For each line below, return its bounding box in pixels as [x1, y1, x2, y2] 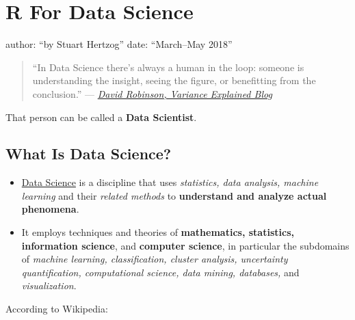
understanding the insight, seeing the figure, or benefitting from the [32, 73, 316, 88]
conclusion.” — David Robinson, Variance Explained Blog [32, 86, 272, 101]
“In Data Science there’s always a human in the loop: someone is [32, 59, 304, 74]
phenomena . [21, 202, 79, 216]
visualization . [21, 278, 77, 293]
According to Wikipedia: [5, 302, 108, 316]
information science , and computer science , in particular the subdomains [21, 238, 350, 252]
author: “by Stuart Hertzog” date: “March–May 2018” [5, 37, 233, 51]
